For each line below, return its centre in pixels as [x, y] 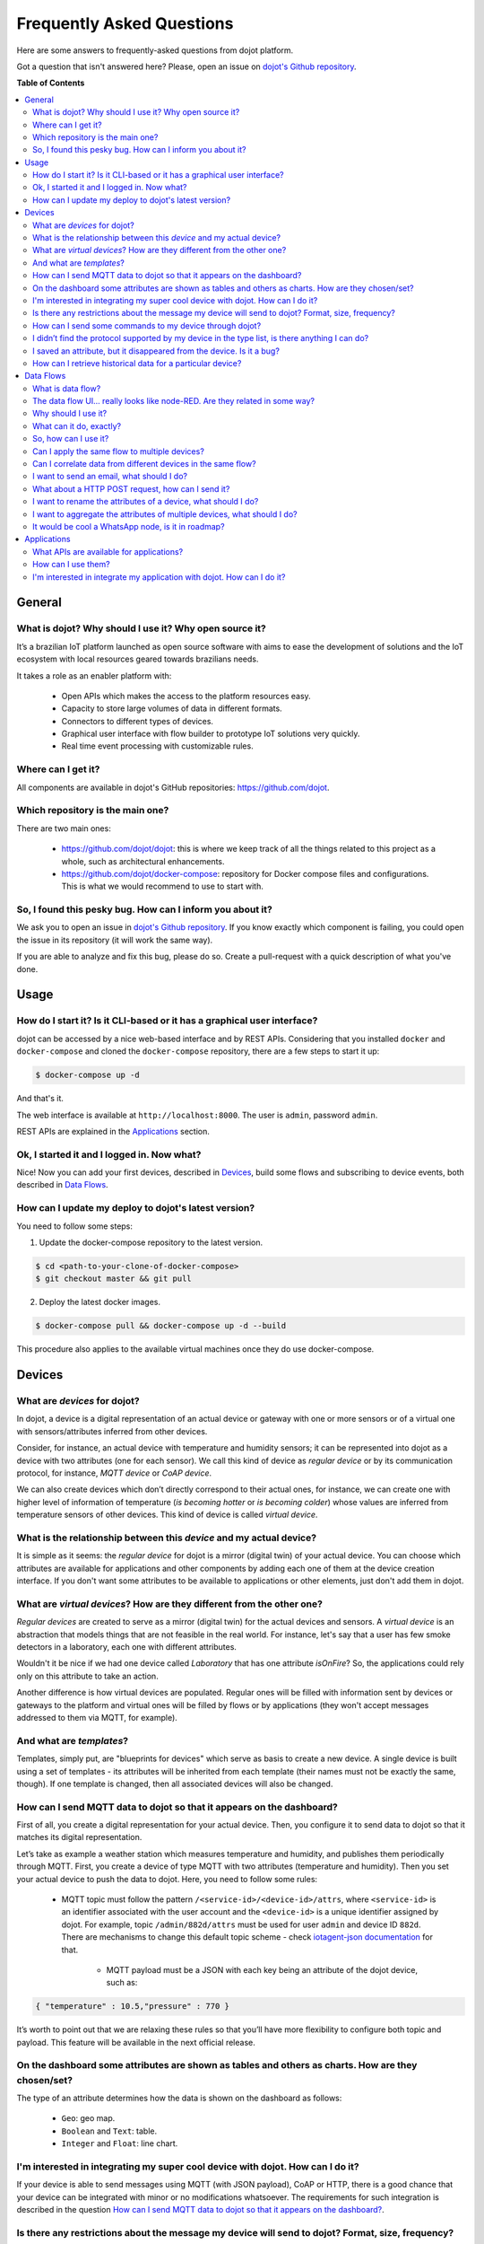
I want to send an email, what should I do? [110, 477]
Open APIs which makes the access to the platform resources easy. [186, 696]
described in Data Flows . [62, 1185]
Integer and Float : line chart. [120, 2143]
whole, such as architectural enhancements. [143, 861]
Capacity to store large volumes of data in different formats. [172, 708]
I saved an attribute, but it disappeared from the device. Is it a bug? [156, 351]
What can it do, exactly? [77, 425]
